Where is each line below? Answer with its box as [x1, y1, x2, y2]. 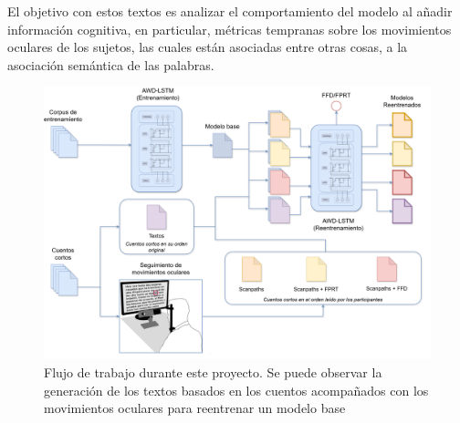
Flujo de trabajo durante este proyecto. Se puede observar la [44, 362, 382, 381]
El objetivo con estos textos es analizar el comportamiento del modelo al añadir [7, 2, 453, 20]
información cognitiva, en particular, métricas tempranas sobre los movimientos [7, 19, 452, 38]
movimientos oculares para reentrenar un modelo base [44, 398, 346, 418]
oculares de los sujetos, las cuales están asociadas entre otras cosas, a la [7, 37, 408, 57]
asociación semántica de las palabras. [7, 55, 214, 74]
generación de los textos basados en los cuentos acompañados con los [44, 380, 429, 399]
